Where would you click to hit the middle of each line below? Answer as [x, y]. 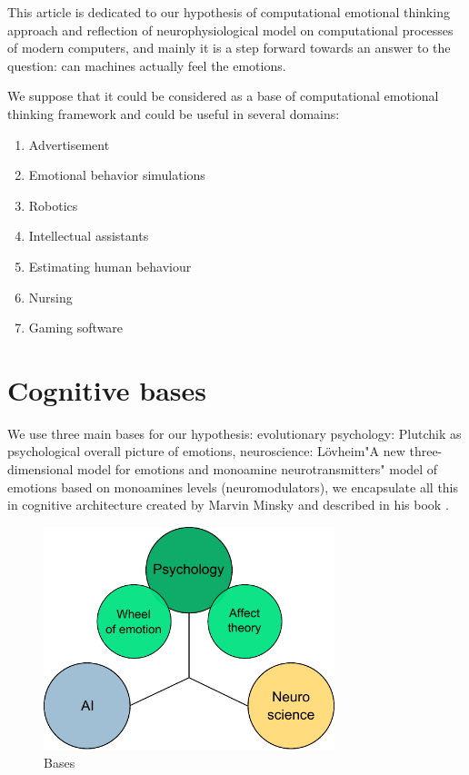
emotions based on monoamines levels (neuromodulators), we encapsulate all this [233, 487]
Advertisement [69, 144]
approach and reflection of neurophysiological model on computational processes [230, 30]
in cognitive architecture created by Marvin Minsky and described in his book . [228, 505]
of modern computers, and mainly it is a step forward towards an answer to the [229, 48]
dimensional [40, 469]
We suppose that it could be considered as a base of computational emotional [223, 96]
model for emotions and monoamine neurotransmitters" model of [258, 469]
